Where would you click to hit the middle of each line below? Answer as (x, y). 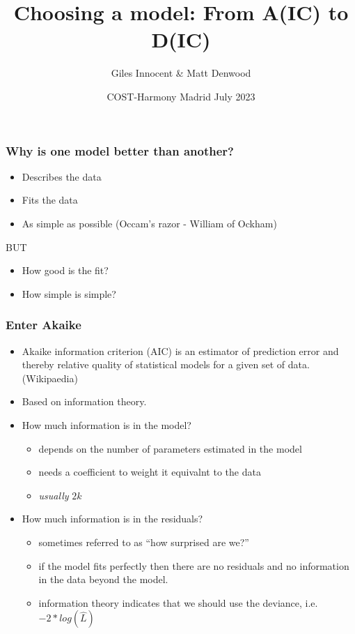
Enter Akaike (44, 325)
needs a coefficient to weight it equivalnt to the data (150, 472)
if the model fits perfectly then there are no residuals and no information (194, 565)
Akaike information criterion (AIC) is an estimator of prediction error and (180, 350)
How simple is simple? (69, 293)
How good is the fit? (65, 270)
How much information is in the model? (106, 424)
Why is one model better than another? (120, 150)
